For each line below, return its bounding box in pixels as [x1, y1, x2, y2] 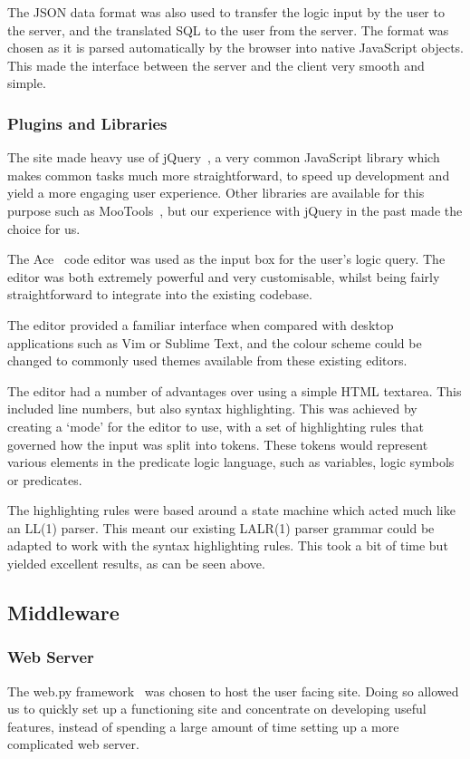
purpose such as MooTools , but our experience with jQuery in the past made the [7, 200, 463, 219]
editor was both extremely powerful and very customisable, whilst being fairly [7, 267, 440, 286]
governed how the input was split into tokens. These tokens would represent [7, 434, 428, 453]
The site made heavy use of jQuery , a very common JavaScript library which [7, 148, 440, 167]
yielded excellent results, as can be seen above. [7, 554, 265, 573]
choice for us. [7, 219, 81, 238]
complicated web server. [7, 735, 139, 754]
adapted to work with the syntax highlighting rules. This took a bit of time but [7, 536, 448, 555]
